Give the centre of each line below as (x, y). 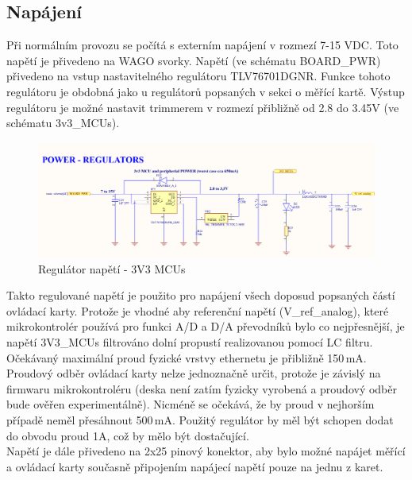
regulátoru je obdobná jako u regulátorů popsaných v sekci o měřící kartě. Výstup (206, 91)
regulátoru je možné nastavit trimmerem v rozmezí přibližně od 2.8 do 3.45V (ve (203, 107)
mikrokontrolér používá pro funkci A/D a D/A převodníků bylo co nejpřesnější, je (206, 326)
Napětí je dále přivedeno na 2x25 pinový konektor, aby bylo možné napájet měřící (206, 451)
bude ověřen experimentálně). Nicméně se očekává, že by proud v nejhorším (191, 404)
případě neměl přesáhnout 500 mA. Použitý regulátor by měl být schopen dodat (200, 420)
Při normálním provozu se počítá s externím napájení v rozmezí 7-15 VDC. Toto (202, 45)
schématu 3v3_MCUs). (63, 123)
